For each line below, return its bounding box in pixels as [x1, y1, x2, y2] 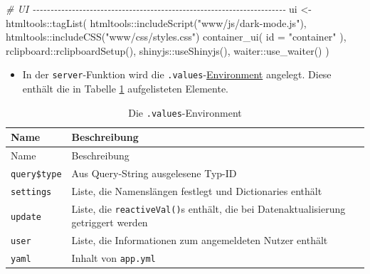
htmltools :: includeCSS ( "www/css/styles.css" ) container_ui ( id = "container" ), [6, 29, 347, 44]
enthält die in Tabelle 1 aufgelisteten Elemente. [22, 81, 229, 96]
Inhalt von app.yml [71, 251, 156, 265]
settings [11, 186, 52, 197]
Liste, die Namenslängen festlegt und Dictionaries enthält [71, 183, 322, 198]
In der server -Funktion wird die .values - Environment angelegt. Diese [22, 67, 332, 82]
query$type [11, 169, 62, 179]
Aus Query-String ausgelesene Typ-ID [71, 166, 237, 180]
